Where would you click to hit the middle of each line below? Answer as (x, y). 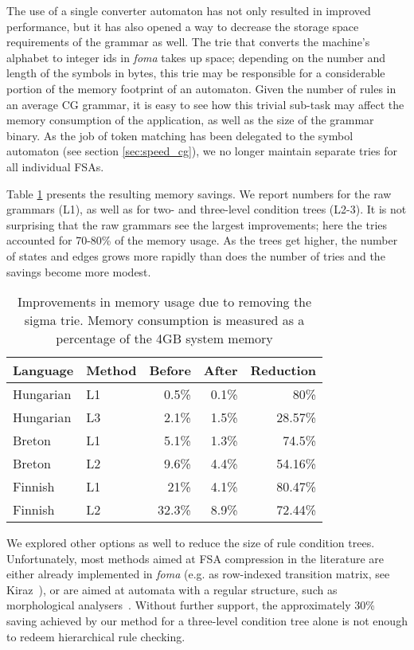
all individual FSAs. (55, 166)
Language (43, 370)
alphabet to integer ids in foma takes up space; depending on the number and (196, 57)
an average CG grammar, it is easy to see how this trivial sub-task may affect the (205, 104)
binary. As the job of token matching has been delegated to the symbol (180, 135)
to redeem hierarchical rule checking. (96, 636)
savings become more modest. (79, 271)
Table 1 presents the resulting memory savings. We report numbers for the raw (199, 193)
